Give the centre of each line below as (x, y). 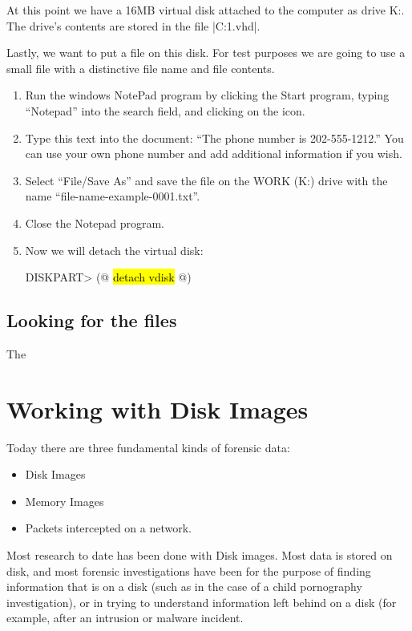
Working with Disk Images (158, 409)
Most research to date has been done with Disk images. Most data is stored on (200, 555)
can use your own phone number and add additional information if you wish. (214, 154)
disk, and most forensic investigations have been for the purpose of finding (189, 570)
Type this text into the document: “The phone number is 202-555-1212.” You (214, 138)
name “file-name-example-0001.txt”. (113, 196)
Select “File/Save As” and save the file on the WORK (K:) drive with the (206, 180)
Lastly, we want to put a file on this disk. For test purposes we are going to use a (206, 53)
